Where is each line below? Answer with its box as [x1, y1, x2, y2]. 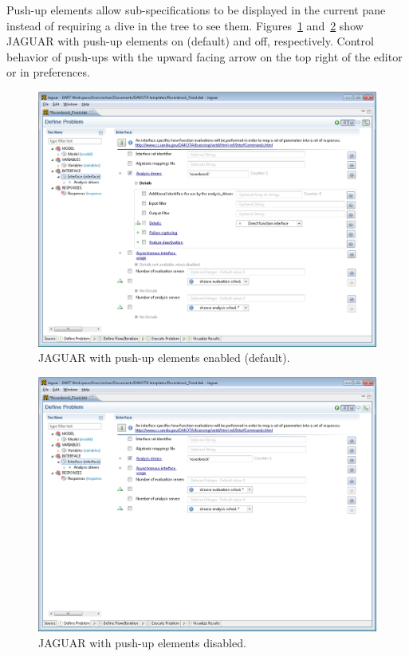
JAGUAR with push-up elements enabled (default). [38, 349, 290, 366]
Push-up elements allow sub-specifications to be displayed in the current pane [6, 2, 386, 18]
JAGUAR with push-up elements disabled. [38, 634, 246, 651]
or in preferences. [6, 64, 90, 81]
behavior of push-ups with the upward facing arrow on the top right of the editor [6, 48, 403, 65]
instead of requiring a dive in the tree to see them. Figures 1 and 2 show [6, 17, 364, 33]
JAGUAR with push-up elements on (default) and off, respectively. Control [6, 33, 374, 49]
